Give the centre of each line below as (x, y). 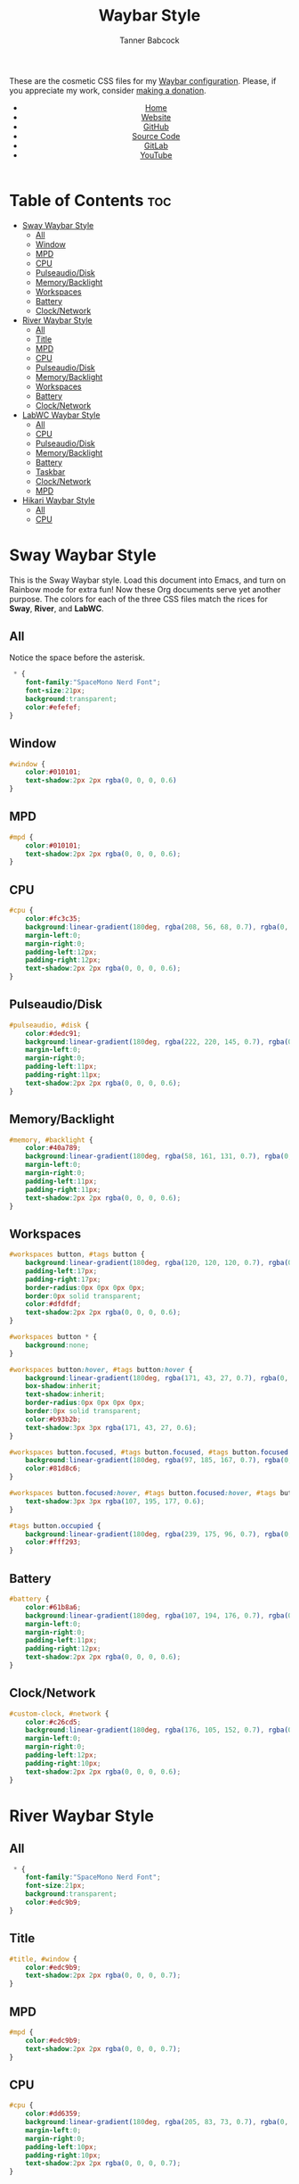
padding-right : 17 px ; (63, 1279)
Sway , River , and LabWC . (57, 608)
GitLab (156, 145)
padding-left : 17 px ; (61, 1271)
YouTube (156, 155)
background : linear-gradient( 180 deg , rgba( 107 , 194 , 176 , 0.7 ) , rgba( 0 (159, 1616)
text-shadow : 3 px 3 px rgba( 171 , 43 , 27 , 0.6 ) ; (111, 1427)
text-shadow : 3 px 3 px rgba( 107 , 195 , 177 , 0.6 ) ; (115, 1501)
